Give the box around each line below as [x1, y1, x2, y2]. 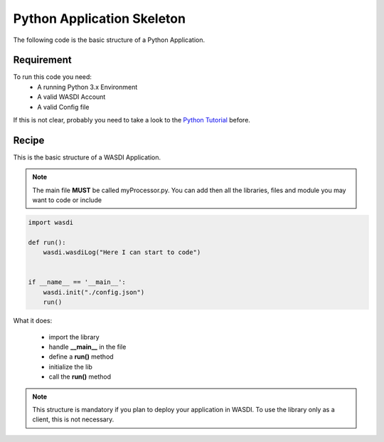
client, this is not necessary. [32, 415, 114, 423]
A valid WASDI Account [37, 93, 106, 101]
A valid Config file [37, 102, 90, 111]
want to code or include [32, 196, 102, 204]
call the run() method [48, 372, 112, 381]
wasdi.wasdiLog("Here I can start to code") [43, 248, 201, 256]
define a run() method [48, 352, 114, 361]
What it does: [13, 317, 53, 325]
